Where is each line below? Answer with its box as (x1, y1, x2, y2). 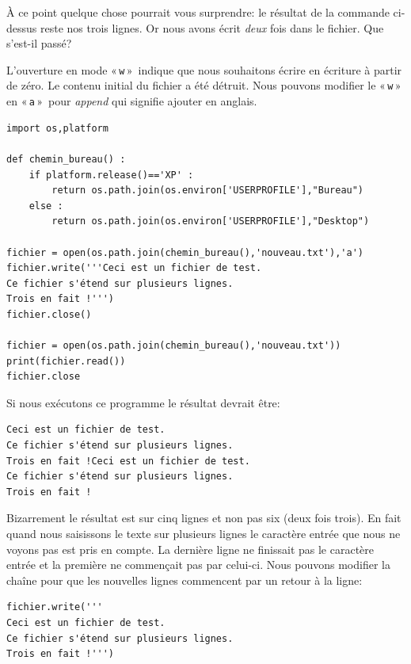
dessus (6, 19, 37, 36)
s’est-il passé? (6, 35, 72, 52)
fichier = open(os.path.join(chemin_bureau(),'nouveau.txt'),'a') (6, 246, 364, 258)
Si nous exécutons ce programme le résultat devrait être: (6, 394, 280, 410)
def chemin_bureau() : (6, 153, 126, 165)
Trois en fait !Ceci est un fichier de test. (6, 455, 250, 467)
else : (29, 200, 63, 212)
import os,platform (6, 122, 108, 134)
